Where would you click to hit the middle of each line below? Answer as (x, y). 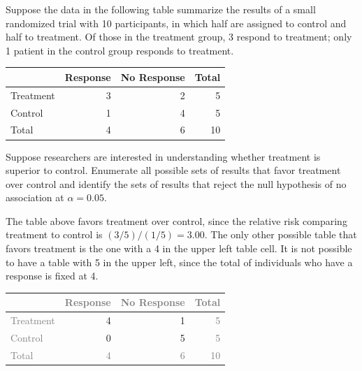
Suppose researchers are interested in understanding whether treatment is (163, 156)
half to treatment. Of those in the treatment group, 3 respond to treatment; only (179, 37)
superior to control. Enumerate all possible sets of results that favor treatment (173, 170)
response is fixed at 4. (52, 276)
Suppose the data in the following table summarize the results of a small (161, 9)
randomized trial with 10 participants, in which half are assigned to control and (176, 23)
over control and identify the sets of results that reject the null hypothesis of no (176, 183)
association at (35, 197)
